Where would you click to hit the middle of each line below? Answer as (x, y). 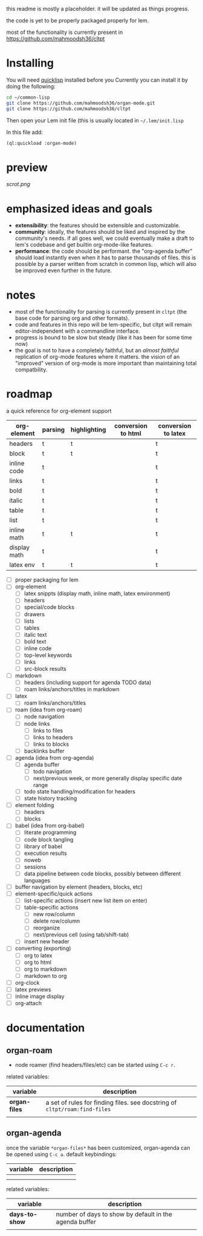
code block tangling (49, 839)
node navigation (44, 717)
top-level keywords (48, 655)
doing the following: (31, 86)
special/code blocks (49, 607)
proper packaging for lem (47, 580)
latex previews (33, 989)
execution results (46, 853)
